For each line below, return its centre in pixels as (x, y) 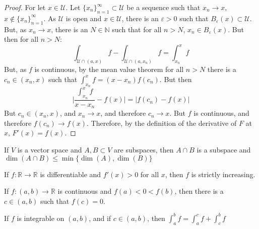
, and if (100, 218)
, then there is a (199, 191)
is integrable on (41, 218)
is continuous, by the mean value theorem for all (109, 69)
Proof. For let (25, 7)
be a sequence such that (164, 7)
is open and (84, 18)
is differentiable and (71, 174)
